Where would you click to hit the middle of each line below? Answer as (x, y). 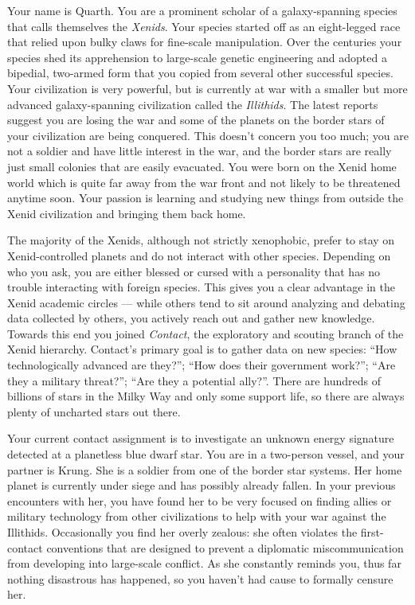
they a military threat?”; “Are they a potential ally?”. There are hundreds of (194, 380)
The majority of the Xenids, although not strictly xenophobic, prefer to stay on (201, 240)
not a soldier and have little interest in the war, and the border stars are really (200, 151)
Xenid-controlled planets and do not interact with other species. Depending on (199, 255)
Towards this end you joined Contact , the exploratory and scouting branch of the (206, 333)
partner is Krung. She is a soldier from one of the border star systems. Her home (205, 469)
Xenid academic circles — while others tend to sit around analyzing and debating (206, 302)
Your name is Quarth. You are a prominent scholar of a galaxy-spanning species (202, 10)
